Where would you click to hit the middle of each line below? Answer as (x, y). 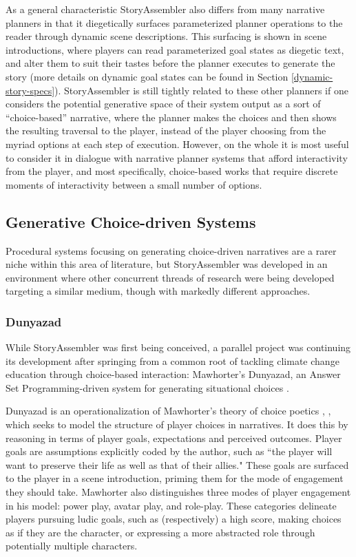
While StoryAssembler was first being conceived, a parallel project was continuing (178, 347)
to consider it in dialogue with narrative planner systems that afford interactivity (177, 157)
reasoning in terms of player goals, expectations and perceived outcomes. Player (174, 438)
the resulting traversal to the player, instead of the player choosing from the (166, 130)
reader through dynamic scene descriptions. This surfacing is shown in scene (166, 36)
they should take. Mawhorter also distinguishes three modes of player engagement (178, 492)
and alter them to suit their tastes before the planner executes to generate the (170, 63)
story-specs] (30, 90)
